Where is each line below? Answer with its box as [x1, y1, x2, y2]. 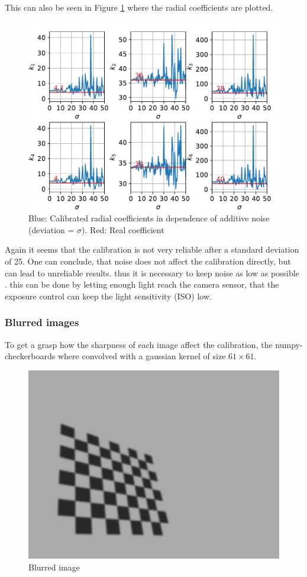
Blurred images [5, 315, 79, 330]
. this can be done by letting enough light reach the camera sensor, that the [5, 278, 279, 291]
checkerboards [5, 350, 56, 362]
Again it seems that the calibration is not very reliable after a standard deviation [5, 243, 299, 256]
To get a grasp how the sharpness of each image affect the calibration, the [5, 338, 273, 350]
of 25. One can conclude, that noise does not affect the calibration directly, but [5, 254, 291, 267]
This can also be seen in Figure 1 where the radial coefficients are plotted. [5, 1, 273, 13]
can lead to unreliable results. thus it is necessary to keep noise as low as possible [5, 266, 299, 279]
